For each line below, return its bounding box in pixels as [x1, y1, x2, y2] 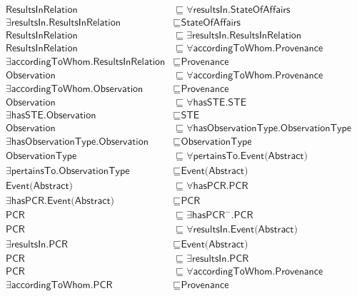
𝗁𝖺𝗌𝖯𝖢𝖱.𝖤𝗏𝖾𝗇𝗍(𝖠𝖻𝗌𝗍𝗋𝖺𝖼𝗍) [11, 196, 114, 207]
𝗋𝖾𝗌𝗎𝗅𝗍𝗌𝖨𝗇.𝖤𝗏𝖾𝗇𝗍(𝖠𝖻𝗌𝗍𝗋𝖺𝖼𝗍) [193, 224, 298, 235]
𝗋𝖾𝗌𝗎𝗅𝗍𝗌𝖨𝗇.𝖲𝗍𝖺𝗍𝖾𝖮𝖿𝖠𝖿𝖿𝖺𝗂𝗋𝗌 [193, 5, 291, 16]
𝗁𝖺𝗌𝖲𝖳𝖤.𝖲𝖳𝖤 [193, 98, 247, 108]
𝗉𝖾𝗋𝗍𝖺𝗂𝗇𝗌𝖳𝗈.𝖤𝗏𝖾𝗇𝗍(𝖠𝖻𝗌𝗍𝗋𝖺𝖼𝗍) [193, 151, 308, 162]
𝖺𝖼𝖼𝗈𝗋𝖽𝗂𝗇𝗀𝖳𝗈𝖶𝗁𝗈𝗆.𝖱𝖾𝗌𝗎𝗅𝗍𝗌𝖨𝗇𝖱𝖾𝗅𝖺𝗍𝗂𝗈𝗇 [11, 57, 166, 68]
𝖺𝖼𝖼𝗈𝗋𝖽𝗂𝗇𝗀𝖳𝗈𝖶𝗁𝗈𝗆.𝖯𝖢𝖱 [11, 280, 113, 290]
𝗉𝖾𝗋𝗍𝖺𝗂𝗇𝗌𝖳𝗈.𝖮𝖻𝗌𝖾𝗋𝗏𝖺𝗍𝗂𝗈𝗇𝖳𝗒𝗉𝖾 [11, 166, 130, 177]
